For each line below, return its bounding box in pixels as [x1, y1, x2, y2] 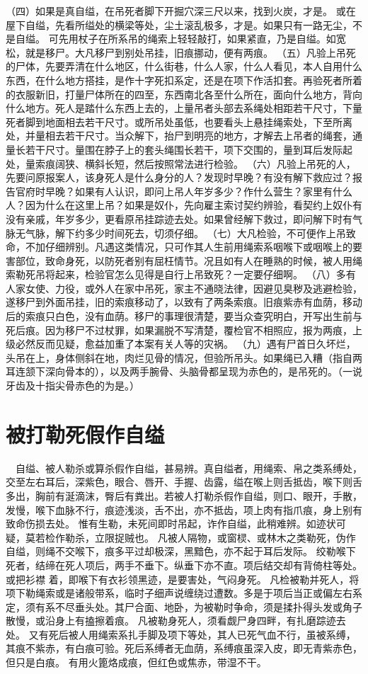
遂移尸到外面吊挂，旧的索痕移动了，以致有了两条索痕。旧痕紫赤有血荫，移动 [6, 295, 362, 309]
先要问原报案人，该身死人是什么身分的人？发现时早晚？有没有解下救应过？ [6, 170, 352, 185]
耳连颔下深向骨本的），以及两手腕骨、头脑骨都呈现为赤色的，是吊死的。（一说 [6, 364, 362, 379]
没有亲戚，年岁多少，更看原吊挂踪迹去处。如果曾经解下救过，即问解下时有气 [6, 211, 362, 226]
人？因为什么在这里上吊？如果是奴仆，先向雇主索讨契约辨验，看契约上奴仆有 [6, 198, 362, 212]
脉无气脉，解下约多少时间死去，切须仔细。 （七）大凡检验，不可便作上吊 [6, 225, 346, 240]
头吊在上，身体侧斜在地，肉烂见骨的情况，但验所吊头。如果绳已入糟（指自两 [6, 350, 362, 365]
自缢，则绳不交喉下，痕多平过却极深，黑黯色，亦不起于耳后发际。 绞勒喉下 [6, 544, 356, 559]
